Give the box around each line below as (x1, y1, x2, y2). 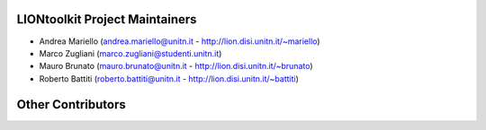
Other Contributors (16, 97, 126, 112)
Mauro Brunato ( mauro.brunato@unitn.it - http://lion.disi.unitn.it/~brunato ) (39, 61, 314, 72)
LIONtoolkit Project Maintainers (16, 12, 197, 27)
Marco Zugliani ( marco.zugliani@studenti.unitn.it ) (39, 48, 222, 58)
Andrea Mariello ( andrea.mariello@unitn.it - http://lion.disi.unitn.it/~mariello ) (39, 36, 320, 47)
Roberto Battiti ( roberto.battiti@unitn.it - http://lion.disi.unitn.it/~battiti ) (39, 73, 299, 84)
